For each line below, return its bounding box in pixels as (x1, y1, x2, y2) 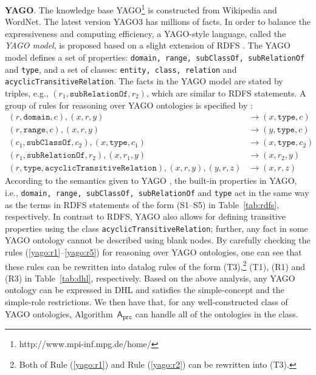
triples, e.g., (5, 87, 49, 99)
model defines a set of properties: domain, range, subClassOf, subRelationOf (5, 51, 305, 64)
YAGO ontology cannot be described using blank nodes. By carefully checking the (5, 234, 311, 246)
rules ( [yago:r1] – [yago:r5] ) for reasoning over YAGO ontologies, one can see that (5, 246, 302, 258)
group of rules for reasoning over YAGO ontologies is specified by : (5, 98, 253, 111)
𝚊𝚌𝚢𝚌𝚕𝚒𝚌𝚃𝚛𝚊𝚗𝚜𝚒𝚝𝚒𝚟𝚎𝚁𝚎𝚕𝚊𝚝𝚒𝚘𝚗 (45, 164, 157, 173)
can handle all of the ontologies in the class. (135, 307, 298, 320)
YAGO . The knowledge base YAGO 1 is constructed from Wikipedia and (5, 2, 277, 16)
